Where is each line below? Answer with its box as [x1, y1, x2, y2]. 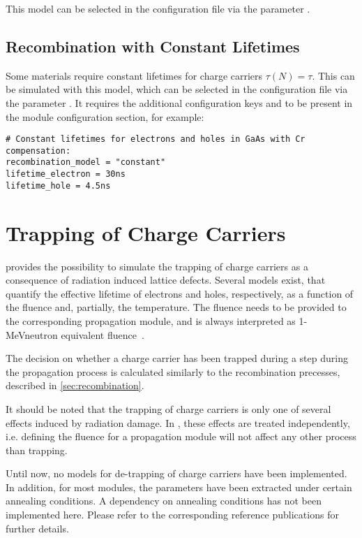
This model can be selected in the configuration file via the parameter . [6, 1, 310, 15]
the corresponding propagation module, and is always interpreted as [6, 313, 296, 328]
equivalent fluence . [61, 327, 144, 342]
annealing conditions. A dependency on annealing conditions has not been [6, 493, 322, 508]
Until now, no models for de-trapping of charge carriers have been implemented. [6, 466, 347, 481]
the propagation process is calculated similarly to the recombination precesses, [6, 364, 340, 379]
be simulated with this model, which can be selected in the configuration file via [6, 82, 348, 96]
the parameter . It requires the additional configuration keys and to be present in [6, 95, 353, 110]
